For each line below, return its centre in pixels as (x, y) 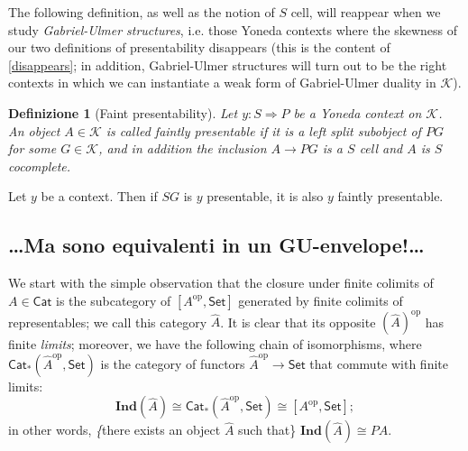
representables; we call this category (108, 322)
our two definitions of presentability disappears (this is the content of (199, 47)
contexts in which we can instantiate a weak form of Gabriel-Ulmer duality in (222, 83)
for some (32, 148)
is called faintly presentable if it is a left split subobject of (263, 130)
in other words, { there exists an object (115, 430)
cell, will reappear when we (366, 12)
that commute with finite (379, 363)
